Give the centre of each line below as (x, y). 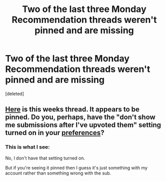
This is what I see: (28, 147)
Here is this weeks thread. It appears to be (72, 109)
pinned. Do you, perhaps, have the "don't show (80, 117)
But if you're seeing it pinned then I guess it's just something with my (76, 167)
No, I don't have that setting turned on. (45, 158)
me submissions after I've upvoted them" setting (83, 125)
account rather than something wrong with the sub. (58, 173)
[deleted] (15, 93)
